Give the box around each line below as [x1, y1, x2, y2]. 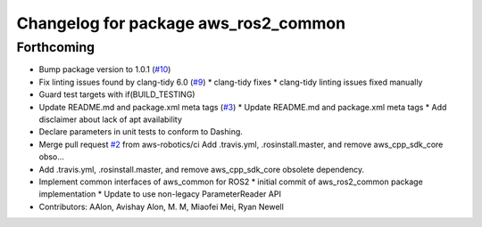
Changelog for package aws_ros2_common [16, 13, 346, 33]
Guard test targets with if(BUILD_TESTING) [38, 89, 195, 100]
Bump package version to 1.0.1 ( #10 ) [38, 64, 171, 75]
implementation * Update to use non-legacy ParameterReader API [38, 189, 281, 199]
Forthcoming [16, 39, 96, 55]
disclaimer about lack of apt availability [38, 114, 183, 125]
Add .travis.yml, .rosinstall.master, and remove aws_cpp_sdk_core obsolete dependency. [38, 164, 365, 174]
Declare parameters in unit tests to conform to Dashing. [38, 126, 243, 137]
